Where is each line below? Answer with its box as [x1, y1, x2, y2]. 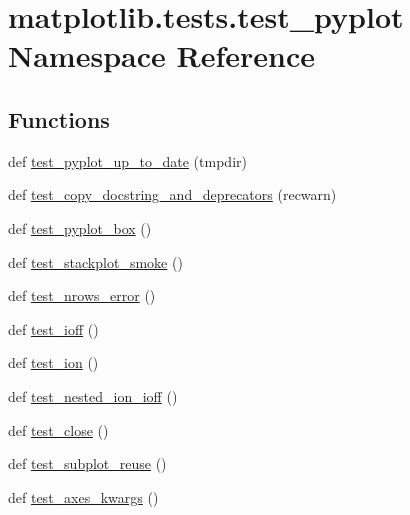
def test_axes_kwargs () [8, 486, 159, 507]
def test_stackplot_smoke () [8, 251, 183, 272]
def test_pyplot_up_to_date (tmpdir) [8, 150, 247, 171]
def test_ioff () [8, 318, 99, 339]
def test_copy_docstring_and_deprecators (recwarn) [8, 184, 337, 205]
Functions [8, 103, 110, 134]
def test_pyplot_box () [8, 217, 152, 238]
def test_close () [8, 419, 109, 440]
